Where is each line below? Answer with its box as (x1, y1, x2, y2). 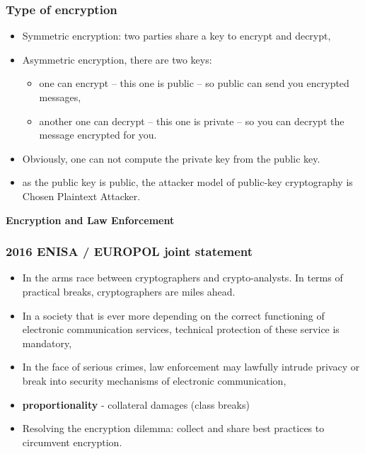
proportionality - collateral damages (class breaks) (22, 397, 250, 412)
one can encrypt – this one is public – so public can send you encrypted (39, 76, 349, 91)
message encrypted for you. (39, 127, 157, 142)
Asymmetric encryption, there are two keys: (22, 52, 212, 66)
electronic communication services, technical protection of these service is (22, 322, 340, 337)
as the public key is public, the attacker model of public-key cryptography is (22, 175, 353, 190)
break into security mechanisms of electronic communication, (22, 373, 286, 388)
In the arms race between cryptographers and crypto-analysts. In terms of (22, 270, 343, 285)
